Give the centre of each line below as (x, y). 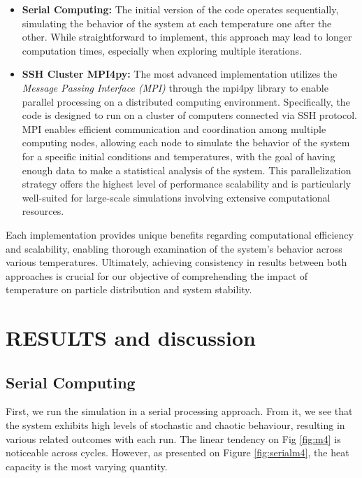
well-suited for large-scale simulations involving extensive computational (176, 197)
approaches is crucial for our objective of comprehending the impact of (157, 275)
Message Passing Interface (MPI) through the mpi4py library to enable (175, 87)
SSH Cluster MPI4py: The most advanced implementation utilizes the (180, 74)
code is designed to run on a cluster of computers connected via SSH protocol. (189, 115)
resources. (43, 211)
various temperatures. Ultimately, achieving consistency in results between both (176, 262)
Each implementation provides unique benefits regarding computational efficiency (180, 234)
